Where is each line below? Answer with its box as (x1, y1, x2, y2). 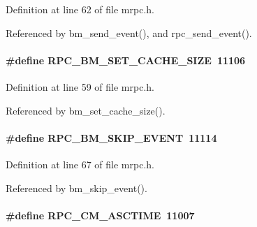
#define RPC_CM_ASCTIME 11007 (6, 207, 195, 222)
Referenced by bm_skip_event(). (6, 180, 147, 195)
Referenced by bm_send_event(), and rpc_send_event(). (6, 25, 252, 40)
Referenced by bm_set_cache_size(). (6, 103, 166, 117)
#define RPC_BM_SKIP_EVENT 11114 (6, 130, 217, 145)
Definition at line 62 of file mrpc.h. (6, 2, 154, 16)
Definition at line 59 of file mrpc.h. (6, 79, 154, 94)
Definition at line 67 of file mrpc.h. (6, 156, 154, 171)
